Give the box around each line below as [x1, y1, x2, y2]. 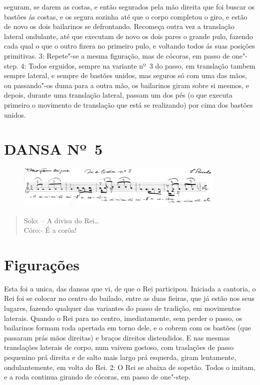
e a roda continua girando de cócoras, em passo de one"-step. [4, 371, 190, 382]
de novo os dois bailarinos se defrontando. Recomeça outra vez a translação [4, 21, 234, 32]
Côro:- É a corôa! [23, 225, 77, 235]
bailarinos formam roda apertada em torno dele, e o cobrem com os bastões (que [4, 322, 251, 333]
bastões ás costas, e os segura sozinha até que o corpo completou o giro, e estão [4, 11, 247, 22]
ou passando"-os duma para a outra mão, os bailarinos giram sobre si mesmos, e [4, 80, 249, 90]
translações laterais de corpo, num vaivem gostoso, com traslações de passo [4, 342, 234, 352]
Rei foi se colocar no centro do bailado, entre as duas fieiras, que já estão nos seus [4, 293, 255, 303]
